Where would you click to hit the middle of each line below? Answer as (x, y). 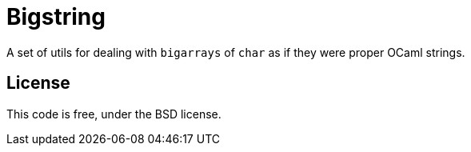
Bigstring (56, 17)
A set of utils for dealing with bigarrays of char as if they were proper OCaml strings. (236, 52)
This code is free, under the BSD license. (114, 114)
